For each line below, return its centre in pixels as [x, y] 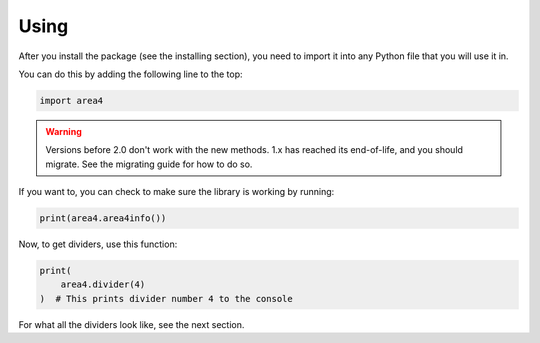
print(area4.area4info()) [103, 218]
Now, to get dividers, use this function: [98, 244]
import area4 [71, 100]
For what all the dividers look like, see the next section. [131, 324]
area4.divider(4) [103, 284]
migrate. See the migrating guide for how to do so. [149, 164]
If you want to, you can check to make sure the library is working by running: [176, 192]
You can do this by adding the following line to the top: [131, 74]
